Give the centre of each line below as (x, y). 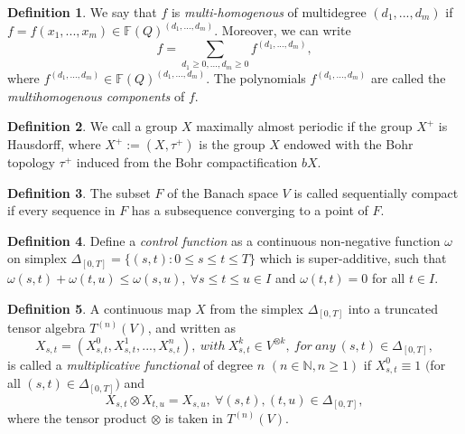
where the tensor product (77, 418)
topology (31, 162)
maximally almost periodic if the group (304, 126)
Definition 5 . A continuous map (99, 308)
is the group (232, 144)
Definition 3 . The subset (79, 192)
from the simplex (256, 308)
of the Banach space (223, 192)
